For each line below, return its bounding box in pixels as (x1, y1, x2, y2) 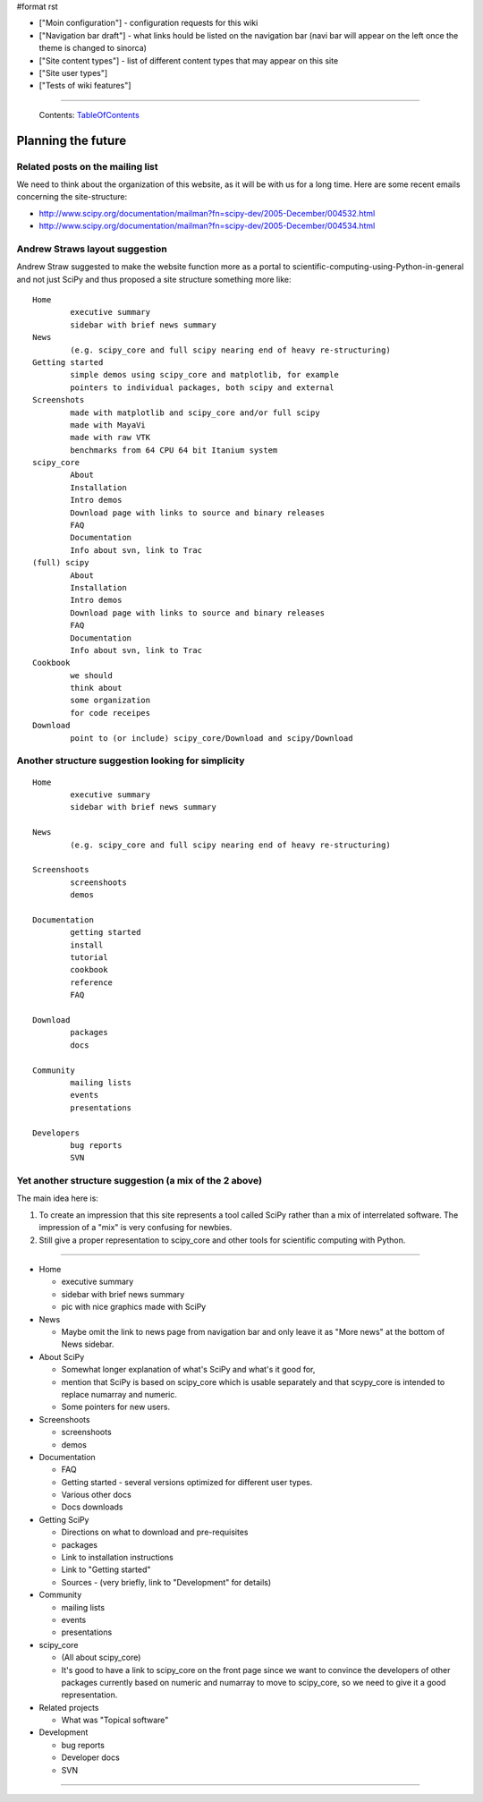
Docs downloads (61, 1501, 124, 1512)
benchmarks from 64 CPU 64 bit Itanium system (70, 445, 278, 455)
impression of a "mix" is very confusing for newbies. (38, 1222, 233, 1233)
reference (70, 977, 114, 988)
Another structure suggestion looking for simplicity (16, 754, 245, 767)
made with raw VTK (70, 432, 151, 443)
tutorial (70, 953, 108, 963)
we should (70, 670, 114, 680)
